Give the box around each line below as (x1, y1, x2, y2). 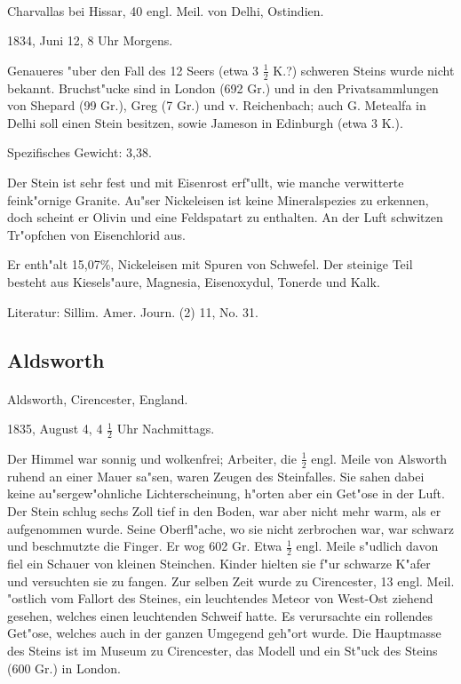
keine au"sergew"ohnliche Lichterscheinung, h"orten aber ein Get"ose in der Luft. (7, 484, 445, 503)
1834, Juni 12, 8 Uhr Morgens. (7, 31, 173, 50)
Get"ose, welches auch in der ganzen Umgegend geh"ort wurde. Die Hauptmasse (7, 624, 441, 642)
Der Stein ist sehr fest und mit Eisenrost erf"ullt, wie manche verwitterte (7, 172, 404, 191)
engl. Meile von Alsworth (311, 449, 448, 467)
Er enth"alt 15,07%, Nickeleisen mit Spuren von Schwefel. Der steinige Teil (7, 255, 413, 274)
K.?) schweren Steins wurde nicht (273, 60, 455, 79)
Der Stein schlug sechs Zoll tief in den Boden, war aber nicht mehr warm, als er (7, 501, 441, 520)
